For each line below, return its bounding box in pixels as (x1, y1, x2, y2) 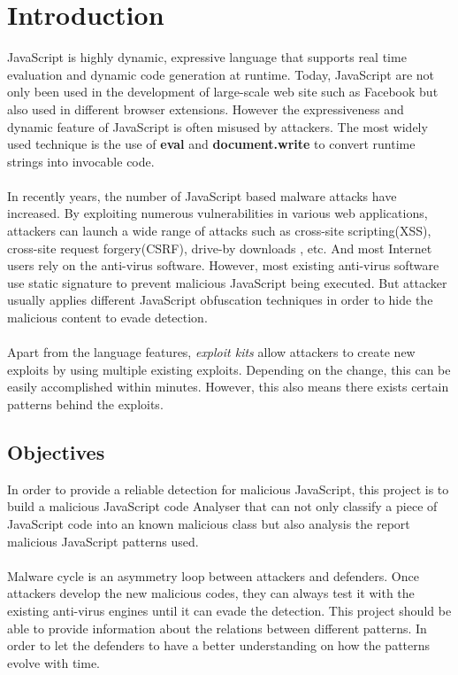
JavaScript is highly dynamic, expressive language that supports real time (7, 48, 407, 66)
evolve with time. (7, 653, 100, 671)
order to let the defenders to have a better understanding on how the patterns (7, 636, 431, 655)
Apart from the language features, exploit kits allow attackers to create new (7, 343, 416, 361)
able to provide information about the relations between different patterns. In (7, 618, 427, 637)
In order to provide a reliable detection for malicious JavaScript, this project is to (7, 479, 449, 498)
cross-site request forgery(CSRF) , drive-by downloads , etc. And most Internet (7, 238, 432, 257)
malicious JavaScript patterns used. (7, 531, 199, 550)
